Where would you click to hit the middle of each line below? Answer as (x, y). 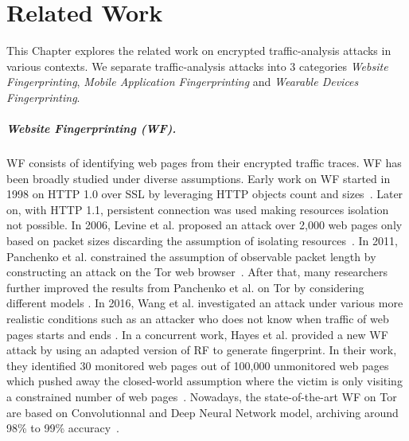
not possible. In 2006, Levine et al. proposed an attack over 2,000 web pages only (204, 225)
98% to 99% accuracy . (63, 428)
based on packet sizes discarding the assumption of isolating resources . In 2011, (202, 241)
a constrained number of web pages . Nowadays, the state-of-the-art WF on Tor (202, 396)
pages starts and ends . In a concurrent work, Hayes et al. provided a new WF (197, 334)
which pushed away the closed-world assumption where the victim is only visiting (204, 381)
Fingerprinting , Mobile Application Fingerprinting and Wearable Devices (183, 82)
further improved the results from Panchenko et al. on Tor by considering (185, 287)
